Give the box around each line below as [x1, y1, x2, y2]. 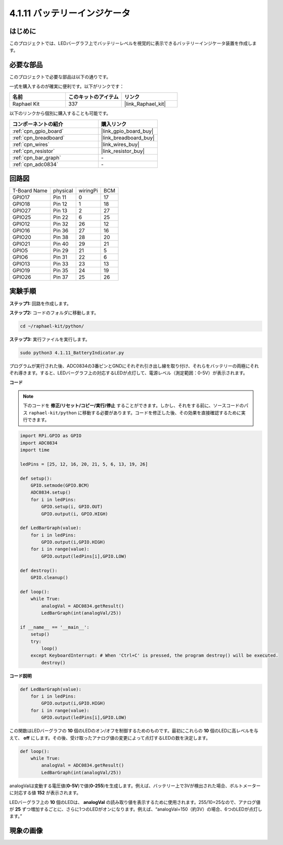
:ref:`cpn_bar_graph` [12, 154, 61, 161]
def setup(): [20, 475, 53, 481]
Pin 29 [53, 247, 69, 254]
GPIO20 [12, 234, 31, 241]
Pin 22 [53, 214, 68, 221]
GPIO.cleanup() [30, 575, 68, 581]
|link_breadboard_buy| [101, 134, 155, 141]
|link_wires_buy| [101, 141, 139, 148]
